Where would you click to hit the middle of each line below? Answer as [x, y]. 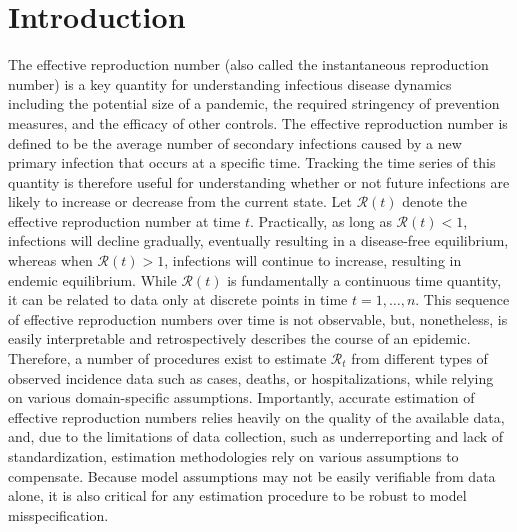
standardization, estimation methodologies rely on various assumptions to [233, 456]
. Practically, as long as [321, 220]
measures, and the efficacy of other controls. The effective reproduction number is [258, 122]
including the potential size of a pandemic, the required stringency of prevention [254, 103]
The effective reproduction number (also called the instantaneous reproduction [248, 64]
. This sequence [462, 299]
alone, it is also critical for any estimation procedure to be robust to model [237, 495]
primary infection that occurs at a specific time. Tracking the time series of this [252, 162]
